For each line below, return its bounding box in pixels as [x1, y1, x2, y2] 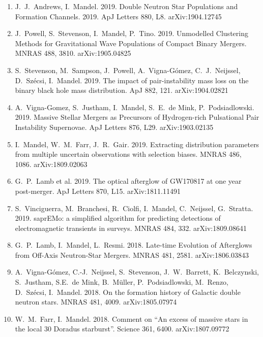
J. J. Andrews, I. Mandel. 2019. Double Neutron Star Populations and [15, 1, 238, 11]
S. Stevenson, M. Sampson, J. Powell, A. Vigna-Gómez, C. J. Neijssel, [15, 64, 241, 75]
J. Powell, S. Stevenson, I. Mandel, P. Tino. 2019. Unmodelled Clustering [15, 28, 248, 39]
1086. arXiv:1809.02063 [15, 158, 87, 169]
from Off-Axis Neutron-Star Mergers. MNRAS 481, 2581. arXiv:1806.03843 [15, 249, 249, 260]
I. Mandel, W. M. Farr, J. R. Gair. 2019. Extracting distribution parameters [15, 139, 259, 149]
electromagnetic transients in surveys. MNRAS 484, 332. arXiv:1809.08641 [15, 222, 247, 233]
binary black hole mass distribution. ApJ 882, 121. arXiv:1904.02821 [15, 85, 228, 95]
